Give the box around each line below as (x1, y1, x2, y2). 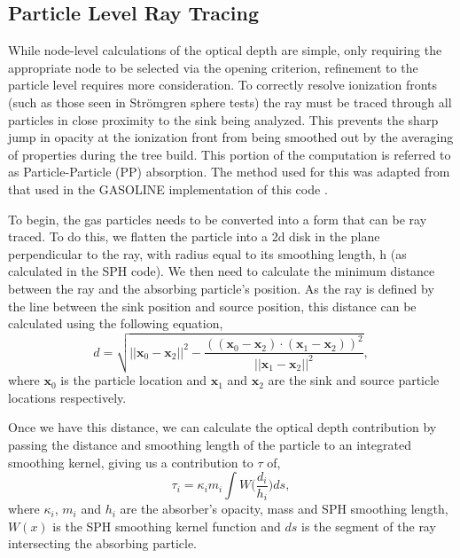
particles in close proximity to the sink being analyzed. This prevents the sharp (8, 110, 439, 129)
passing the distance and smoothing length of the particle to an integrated (8, 436, 412, 454)
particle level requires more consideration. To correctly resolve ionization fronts (8, 75, 438, 94)
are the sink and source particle (268, 371, 440, 389)
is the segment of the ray (301, 516, 436, 535)
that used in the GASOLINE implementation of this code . (8, 179, 328, 198)
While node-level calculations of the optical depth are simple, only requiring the (8, 41, 442, 59)
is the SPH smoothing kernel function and (52, 516, 281, 535)
